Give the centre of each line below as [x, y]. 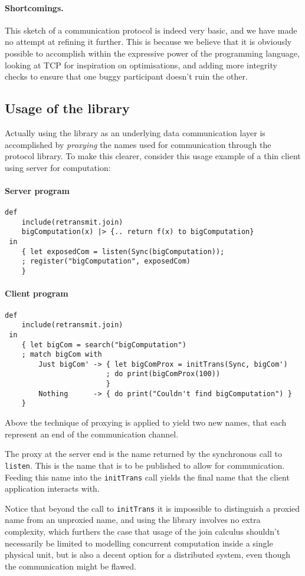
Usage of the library [67, 108]
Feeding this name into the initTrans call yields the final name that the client [147, 477]
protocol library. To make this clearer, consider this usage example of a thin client [153, 156]
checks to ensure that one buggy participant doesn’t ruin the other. [126, 76]
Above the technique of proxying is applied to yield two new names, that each [146, 422]
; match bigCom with [62, 355]
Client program [37, 293]
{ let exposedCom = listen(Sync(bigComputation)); [123, 251]
